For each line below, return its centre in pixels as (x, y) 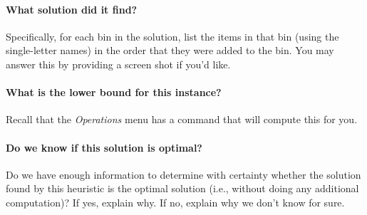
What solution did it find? (72, 9)
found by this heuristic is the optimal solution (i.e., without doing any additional (182, 188)
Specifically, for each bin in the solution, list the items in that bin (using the (172, 36)
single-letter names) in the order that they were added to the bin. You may (170, 50)
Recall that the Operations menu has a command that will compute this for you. (182, 119)
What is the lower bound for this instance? (114, 92)
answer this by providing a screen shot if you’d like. (118, 64)
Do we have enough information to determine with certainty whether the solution (183, 174)
